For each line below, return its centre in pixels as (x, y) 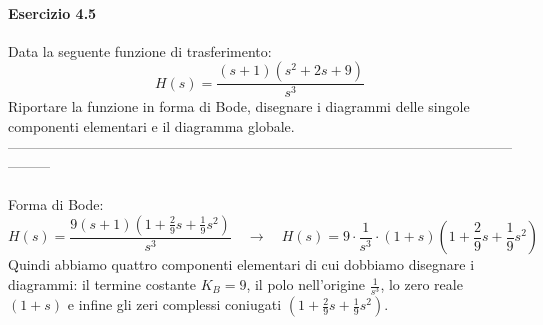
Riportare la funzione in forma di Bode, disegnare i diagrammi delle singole (239, 106)
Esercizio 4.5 (52, 12)
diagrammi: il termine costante (102, 284)
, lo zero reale (421, 284)
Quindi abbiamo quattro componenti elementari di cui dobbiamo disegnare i (241, 264)
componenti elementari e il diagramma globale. (151, 126)
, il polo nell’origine (306, 284)
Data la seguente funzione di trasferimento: (140, 50)
